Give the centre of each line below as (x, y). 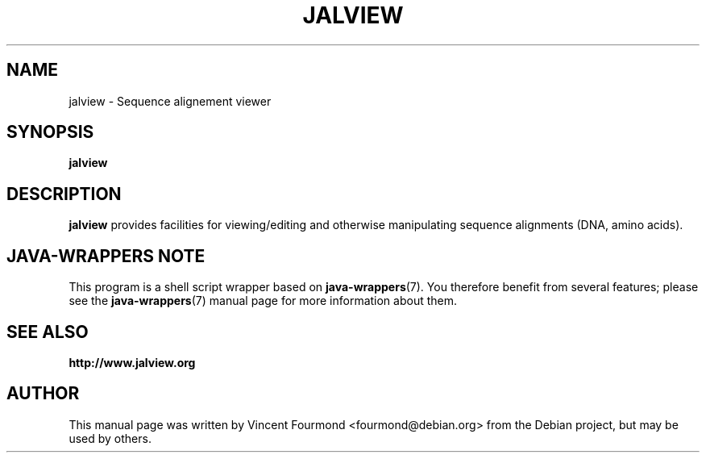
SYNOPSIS (50, 132)
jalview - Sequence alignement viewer (170, 101)
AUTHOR (43, 394)
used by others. (110, 438)
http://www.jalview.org (132, 362)
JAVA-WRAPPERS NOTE (106, 256)
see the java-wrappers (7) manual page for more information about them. (263, 301)
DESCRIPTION (64, 194)
